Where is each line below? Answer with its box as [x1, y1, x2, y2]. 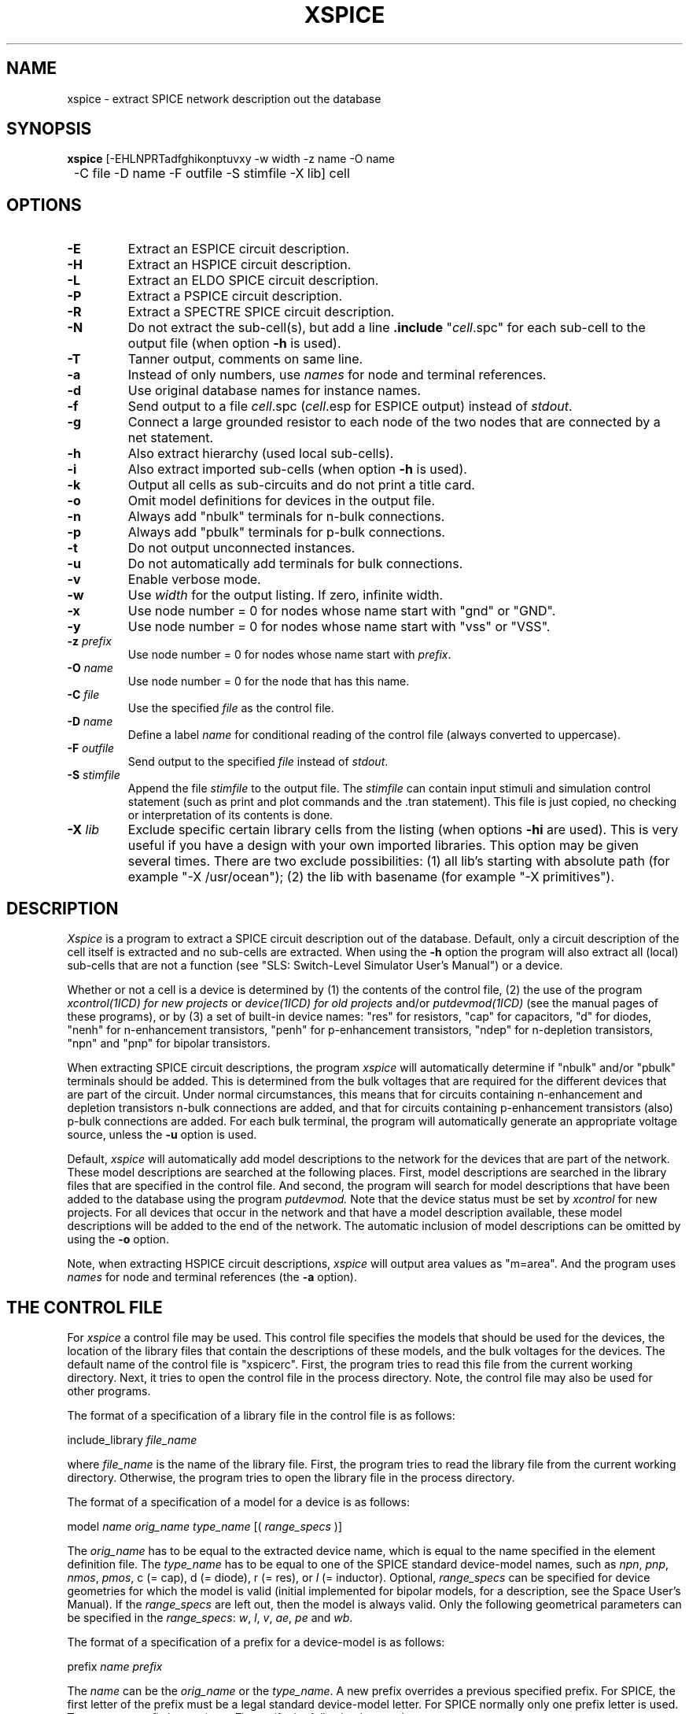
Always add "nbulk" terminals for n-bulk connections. [127, 508, 445, 525]
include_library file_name [67, 1432, 197, 1446]
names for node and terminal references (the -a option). [67, 1270, 358, 1284]
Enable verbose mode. [127, 571, 261, 588]
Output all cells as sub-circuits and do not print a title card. [127, 477, 475, 493]
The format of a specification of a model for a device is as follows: [67, 1494, 410, 1509]
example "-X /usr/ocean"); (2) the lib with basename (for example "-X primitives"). [127, 869, 615, 885]
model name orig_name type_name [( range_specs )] [67, 1519, 343, 1533]
